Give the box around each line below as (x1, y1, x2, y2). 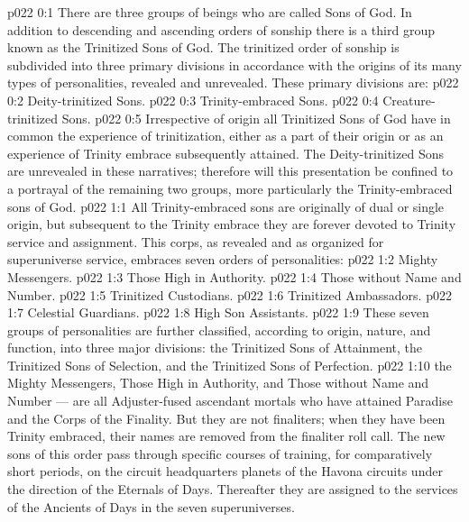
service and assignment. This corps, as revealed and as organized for (7, 232, 384, 251)
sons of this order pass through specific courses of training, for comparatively (7, 444, 433, 462)
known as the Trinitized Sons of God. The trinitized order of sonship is (7, 38, 400, 57)
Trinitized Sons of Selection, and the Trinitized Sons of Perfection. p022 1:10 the (7, 355, 452, 374)
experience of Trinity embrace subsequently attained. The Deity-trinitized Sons (7, 143, 444, 162)
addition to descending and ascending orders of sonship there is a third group (7, 20, 435, 39)
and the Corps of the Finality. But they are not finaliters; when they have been (7, 408, 446, 427)
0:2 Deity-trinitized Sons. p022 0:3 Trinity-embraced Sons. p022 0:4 (7, 90, 379, 109)
